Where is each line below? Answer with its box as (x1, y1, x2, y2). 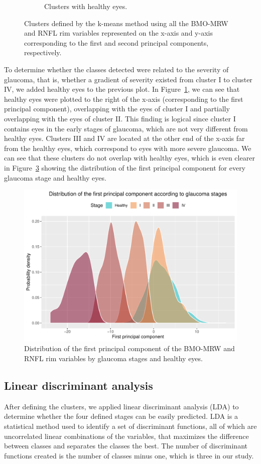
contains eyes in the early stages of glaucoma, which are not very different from (4, 123, 248, 133)
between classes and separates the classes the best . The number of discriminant (4, 440, 247, 451)
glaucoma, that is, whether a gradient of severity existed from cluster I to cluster (4, 74, 252, 84)
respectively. (24, 47, 62, 58)
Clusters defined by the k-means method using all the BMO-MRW (24, 18, 228, 28)
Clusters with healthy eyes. (44, 1, 127, 11)
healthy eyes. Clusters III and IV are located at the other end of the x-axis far (4, 133, 245, 143)
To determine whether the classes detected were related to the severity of (4, 64, 229, 74)
